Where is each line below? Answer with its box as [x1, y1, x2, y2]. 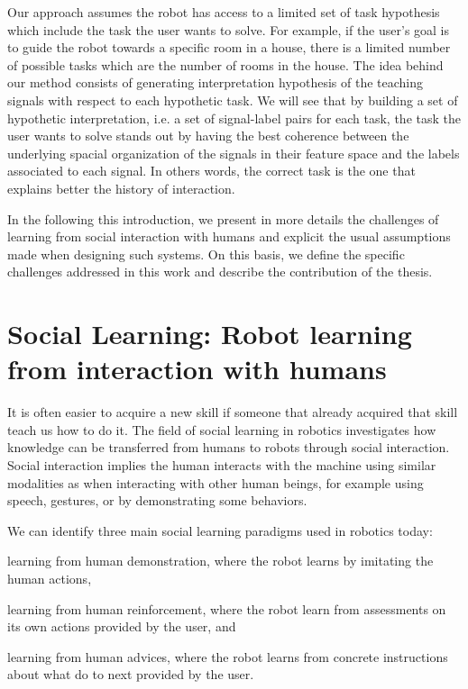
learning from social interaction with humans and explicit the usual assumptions [7, 227, 451, 246]
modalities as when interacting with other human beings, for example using [7, 473, 424, 492]
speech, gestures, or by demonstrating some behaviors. [7, 491, 307, 510]
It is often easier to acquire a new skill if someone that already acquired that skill [7, 403, 458, 422]
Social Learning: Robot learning [7, 315, 412, 352]
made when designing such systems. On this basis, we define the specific [7, 244, 405, 263]
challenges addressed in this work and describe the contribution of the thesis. [7, 262, 433, 281]
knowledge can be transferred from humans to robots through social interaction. [7, 438, 450, 457]
